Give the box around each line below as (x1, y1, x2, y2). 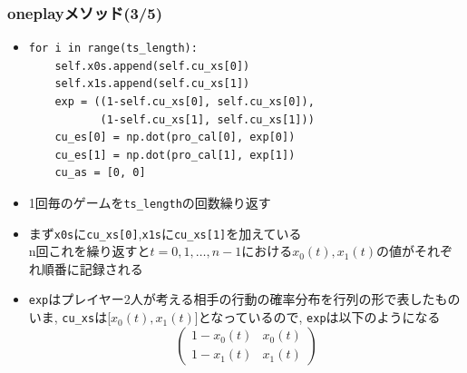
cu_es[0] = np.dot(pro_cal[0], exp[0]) (54, 131, 296, 144)
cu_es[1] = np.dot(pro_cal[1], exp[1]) (54, 148, 296, 162)
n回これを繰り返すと (28, 241, 151, 260)
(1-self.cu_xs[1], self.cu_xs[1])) (100, 113, 315, 126)
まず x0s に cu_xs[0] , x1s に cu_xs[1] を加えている (28, 223, 302, 242)
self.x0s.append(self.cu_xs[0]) (54, 59, 250, 73)
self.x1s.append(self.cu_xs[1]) (54, 77, 250, 91)
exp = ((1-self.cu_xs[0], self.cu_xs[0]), (54, 95, 315, 108)
